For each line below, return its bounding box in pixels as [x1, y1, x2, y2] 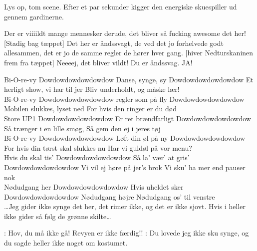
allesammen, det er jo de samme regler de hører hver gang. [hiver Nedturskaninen [4, 47, 254, 58]
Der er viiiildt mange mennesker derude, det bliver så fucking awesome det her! [4, 28, 246, 38]
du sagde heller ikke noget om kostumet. [4, 238, 128, 248]
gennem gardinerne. [4, 11, 64, 21]
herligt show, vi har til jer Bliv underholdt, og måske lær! [4, 84, 180, 94]
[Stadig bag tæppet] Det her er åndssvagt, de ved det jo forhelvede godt [4, 37, 224, 48]
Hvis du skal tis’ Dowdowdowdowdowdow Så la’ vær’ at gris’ [4, 152, 190, 163]
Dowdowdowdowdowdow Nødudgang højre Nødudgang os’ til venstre [4, 191, 215, 202]
